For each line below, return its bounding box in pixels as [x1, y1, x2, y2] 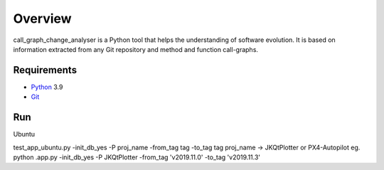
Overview [13, 11, 72, 26]
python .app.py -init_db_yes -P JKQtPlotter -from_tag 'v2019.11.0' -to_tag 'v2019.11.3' [13, 153, 261, 161]
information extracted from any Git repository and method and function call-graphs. [13, 45, 259, 53]
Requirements [13, 64, 78, 76]
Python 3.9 [31, 83, 63, 91]
